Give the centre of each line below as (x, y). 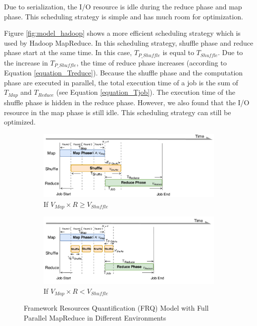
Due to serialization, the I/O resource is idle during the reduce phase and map (123, 6)
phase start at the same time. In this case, (68, 52)
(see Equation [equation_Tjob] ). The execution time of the (146, 92)
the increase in (26, 62)
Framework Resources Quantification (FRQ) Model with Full (116, 307)
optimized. (20, 122)
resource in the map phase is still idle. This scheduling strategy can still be (118, 112)
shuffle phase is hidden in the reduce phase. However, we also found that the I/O (127, 102)
